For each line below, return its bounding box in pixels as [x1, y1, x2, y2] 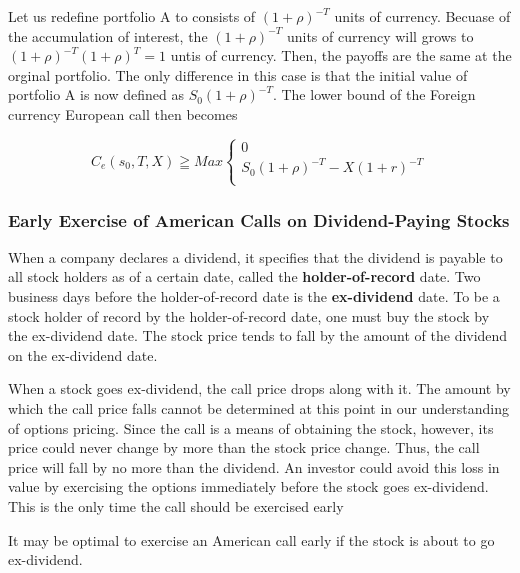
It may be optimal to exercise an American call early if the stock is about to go [8, 529, 495, 550]
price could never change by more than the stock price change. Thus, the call [8, 437, 480, 458]
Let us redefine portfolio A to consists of [8, 6, 256, 26]
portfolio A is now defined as [8, 84, 184, 105]
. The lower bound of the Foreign [272, 84, 476, 105]
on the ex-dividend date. [8, 344, 158, 365]
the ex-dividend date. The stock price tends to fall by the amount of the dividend [8, 325, 508, 346]
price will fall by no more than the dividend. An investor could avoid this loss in [8, 456, 500, 477]
